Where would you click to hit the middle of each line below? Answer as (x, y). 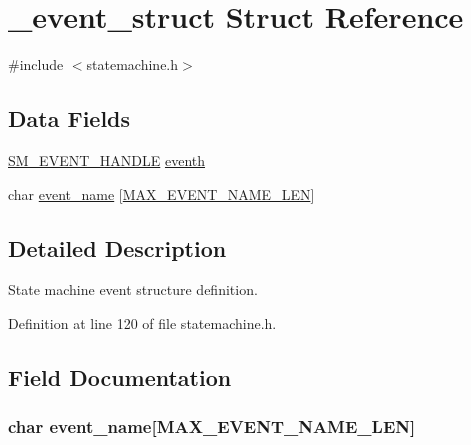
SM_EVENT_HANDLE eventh (107, 159)
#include (36, 64)
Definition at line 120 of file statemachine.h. (142, 322)
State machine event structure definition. (133, 289)
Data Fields (69, 118)
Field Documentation (120, 376)
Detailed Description (117, 247)
